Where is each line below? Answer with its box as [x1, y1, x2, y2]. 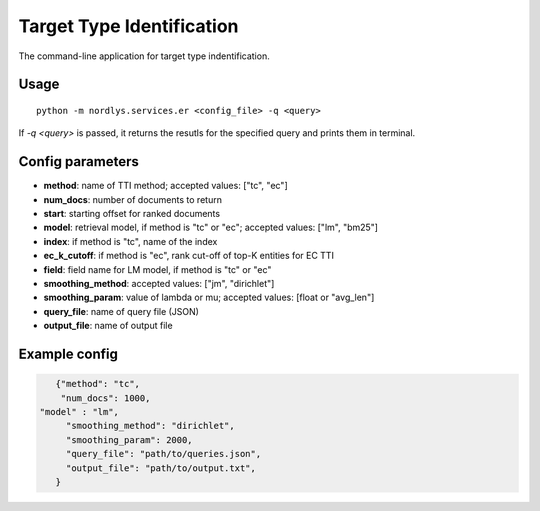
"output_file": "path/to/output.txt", [65, 462, 257, 474]
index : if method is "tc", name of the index [43, 235, 218, 247]
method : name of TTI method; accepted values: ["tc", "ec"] [43, 180, 289, 192]
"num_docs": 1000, [60, 392, 151, 404]
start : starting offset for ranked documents [43, 208, 220, 220]
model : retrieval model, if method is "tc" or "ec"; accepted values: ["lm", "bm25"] [43, 221, 379, 234]
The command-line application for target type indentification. [18, 50, 270, 62]
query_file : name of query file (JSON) [43, 305, 200, 317]
